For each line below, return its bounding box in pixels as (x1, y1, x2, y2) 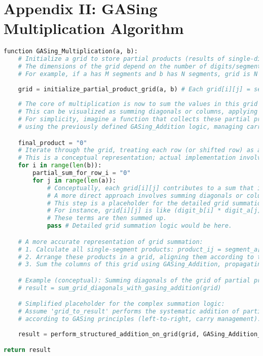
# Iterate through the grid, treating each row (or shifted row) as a (18, 147, 261, 154)
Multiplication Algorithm (4, 18, 184, 39)
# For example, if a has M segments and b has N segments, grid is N (18, 70, 258, 78)
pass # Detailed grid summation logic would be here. (47, 222, 233, 230)
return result (4, 346, 51, 354)
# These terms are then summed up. (47, 215, 167, 222)
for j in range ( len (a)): (32, 176, 116, 184)
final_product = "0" (18, 139, 87, 147)
